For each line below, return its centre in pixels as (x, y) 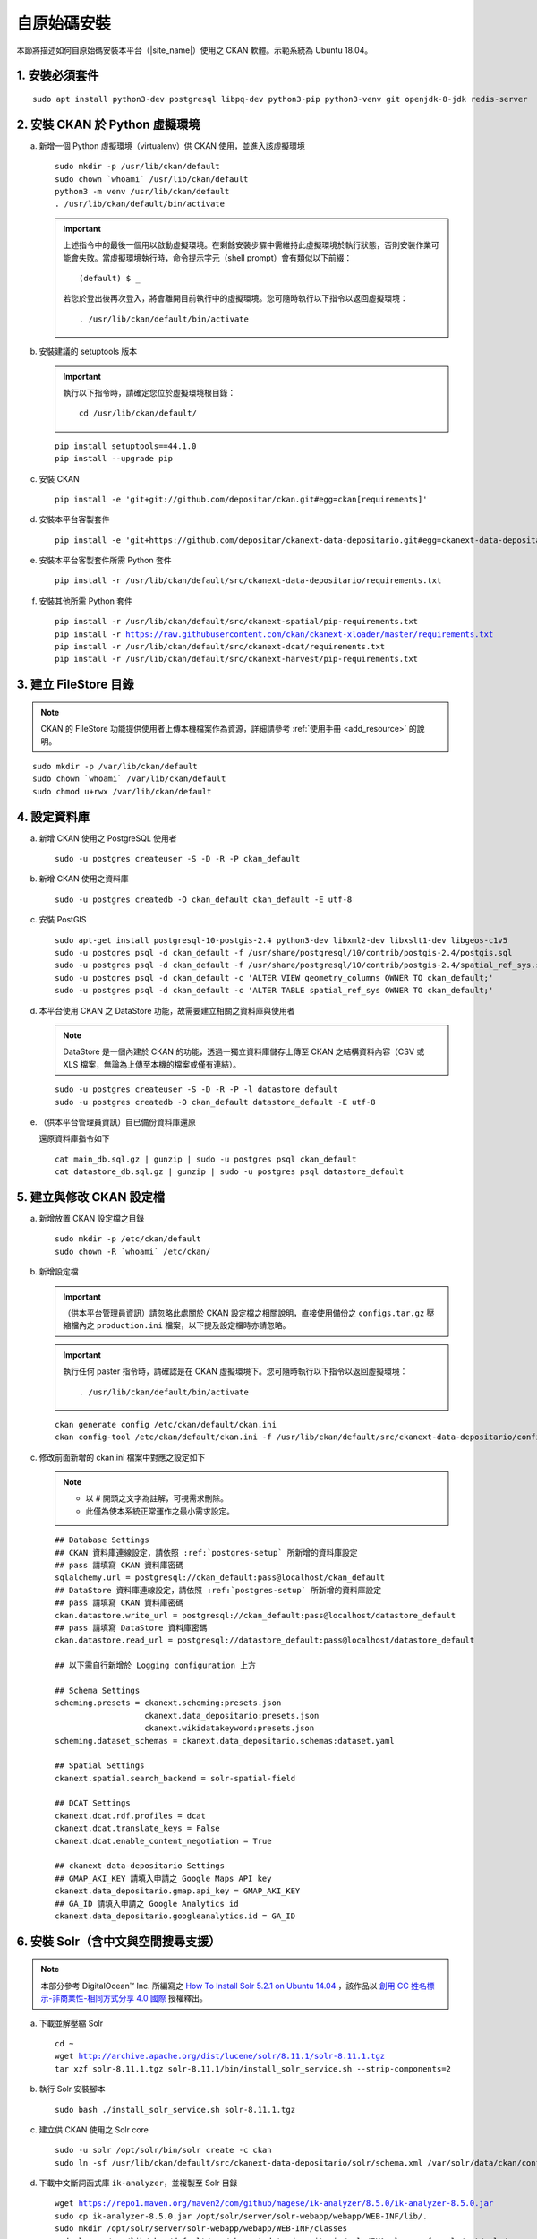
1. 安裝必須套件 (58, 76)
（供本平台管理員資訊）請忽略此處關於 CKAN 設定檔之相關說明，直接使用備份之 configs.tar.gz (244, 1313)
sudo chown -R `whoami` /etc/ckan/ (133, 1251)
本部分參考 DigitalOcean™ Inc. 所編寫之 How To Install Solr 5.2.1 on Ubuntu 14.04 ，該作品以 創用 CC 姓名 (234, 1986)
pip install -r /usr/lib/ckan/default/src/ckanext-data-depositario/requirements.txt (248, 581)
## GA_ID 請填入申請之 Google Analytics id (147, 1904)
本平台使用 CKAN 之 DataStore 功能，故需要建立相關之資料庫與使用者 (167, 1010)
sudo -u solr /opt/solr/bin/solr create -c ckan (163, 2150)
